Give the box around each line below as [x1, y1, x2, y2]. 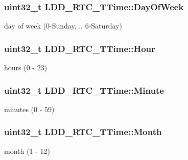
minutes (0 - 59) [4, 103, 55, 114]
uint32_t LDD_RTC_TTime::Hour [4, 42, 155, 55]
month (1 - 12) [4, 145, 50, 156]
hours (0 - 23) [4, 62, 48, 73]
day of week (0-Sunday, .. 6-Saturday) [4, 20, 123, 31]
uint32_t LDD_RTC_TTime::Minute [4, 84, 164, 96]
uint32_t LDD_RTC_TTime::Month [4, 125, 162, 138]
